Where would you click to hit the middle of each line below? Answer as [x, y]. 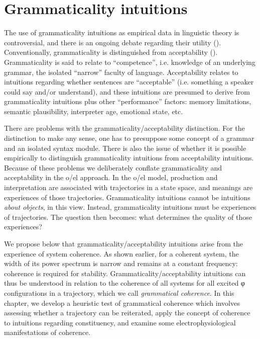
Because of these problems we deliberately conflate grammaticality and [113, 167]
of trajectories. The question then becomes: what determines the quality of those [128, 217]
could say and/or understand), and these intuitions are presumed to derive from [127, 91]
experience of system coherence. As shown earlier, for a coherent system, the [121, 253]
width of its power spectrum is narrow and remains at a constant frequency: [121, 263]
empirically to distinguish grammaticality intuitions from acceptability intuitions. [129, 158]
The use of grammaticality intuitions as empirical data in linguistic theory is [122, 32]
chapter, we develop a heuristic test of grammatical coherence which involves [122, 303]
